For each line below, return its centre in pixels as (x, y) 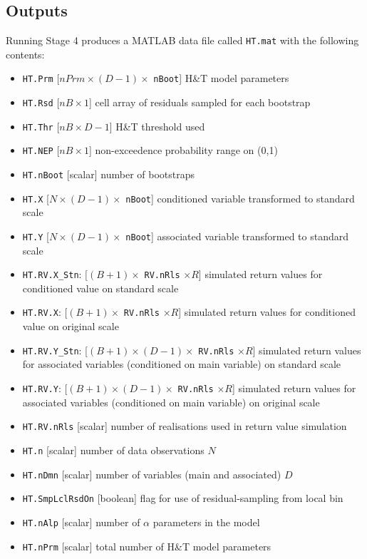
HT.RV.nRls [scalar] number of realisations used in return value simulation (185, 426)
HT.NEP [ (41, 150)
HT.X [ (36, 198)
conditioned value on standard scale (100, 288)
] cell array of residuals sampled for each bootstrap (200, 102)
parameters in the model (206, 522)
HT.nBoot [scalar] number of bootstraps (108, 174)
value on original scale (71, 326)
